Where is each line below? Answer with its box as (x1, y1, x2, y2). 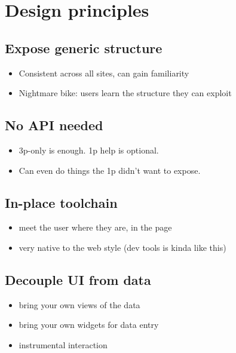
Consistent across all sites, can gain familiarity (19, 66, 189, 79)
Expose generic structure (5, 38, 163, 57)
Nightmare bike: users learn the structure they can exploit (19, 87, 232, 99)
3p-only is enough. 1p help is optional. (19, 143, 159, 156)
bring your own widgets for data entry (19, 318, 159, 331)
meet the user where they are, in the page (19, 221, 172, 234)
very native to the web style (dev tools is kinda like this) (19, 241, 226, 253)
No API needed (5, 116, 103, 134)
